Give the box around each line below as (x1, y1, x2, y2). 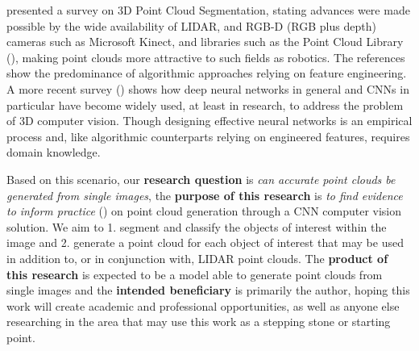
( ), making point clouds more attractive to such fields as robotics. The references (6, 48, 405, 65)
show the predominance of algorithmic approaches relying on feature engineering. (6, 65, 407, 81)
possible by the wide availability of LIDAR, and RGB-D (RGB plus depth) (6, 17, 376, 34)
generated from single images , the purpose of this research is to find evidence (6, 186, 403, 203)
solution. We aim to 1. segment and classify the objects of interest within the (6, 218, 387, 235)
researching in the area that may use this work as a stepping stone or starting (6, 313, 391, 330)
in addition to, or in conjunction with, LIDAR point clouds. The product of (6, 249, 388, 266)
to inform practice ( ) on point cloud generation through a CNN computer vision (6, 203, 402, 219)
